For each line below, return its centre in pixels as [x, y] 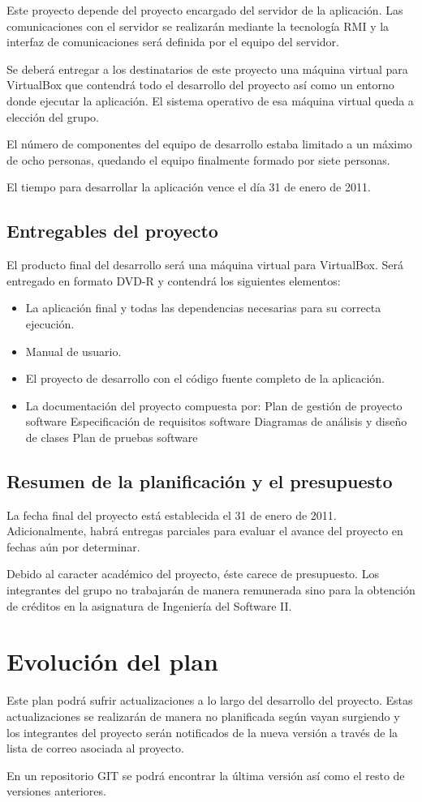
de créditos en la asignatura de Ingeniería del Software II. [149, 605]
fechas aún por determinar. [73, 546]
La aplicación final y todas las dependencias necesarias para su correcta [203, 308]
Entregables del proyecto [112, 231]
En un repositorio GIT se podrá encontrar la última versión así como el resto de [206, 775]
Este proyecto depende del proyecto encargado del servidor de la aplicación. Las [205, 10]
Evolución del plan [112, 661]
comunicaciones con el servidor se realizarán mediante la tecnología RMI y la [198, 26]
